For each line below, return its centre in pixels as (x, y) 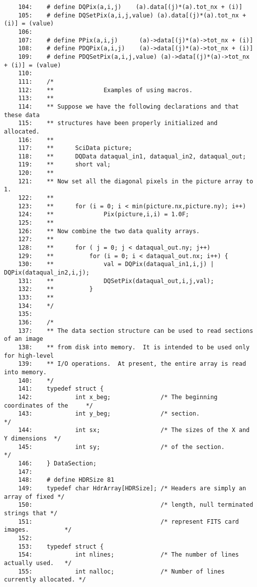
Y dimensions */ (33, 439)
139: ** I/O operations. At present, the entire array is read (132, 364)
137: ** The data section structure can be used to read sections (136, 331)
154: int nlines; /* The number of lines (128, 555)
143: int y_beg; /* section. (109, 414)
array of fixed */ (34, 497)
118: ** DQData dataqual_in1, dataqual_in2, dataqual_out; (132, 156)
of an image (24, 339)
